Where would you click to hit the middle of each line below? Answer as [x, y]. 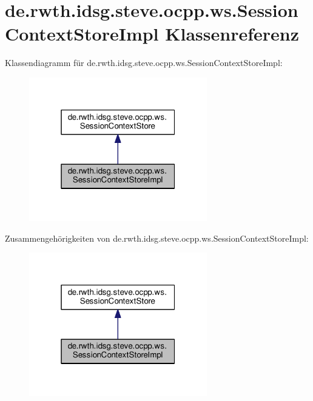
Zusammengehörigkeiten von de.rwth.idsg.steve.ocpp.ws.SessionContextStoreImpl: [157, 238]
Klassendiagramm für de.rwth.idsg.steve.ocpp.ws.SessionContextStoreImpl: [144, 63]
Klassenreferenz [232, 34]
